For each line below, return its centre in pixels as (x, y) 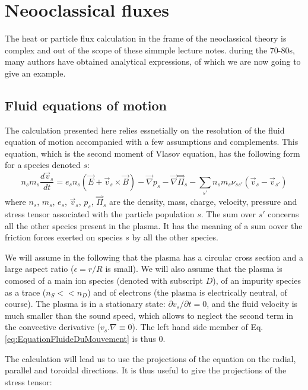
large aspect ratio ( (39, 269)
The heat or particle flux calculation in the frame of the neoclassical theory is (146, 38)
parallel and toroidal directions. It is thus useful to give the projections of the (146, 370)
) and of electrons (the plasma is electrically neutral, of (187, 292)
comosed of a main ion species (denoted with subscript (104, 280)
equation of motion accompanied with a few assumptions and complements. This (152, 142)
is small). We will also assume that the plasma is (194, 269)
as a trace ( (26, 292)
